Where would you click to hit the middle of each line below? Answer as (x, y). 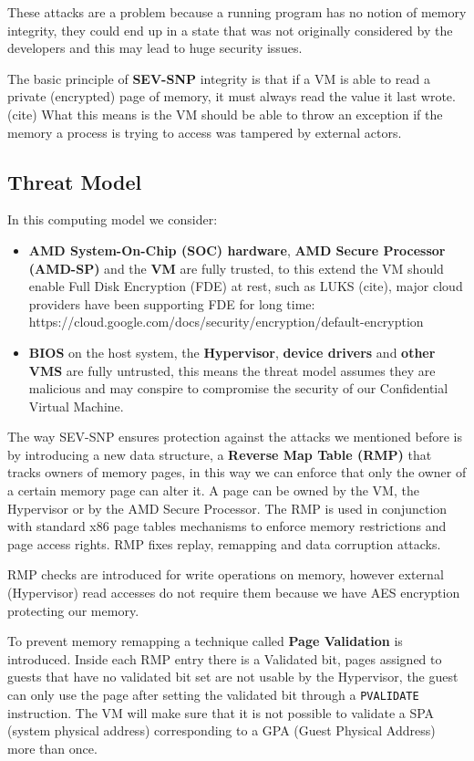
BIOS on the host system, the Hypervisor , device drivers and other (232, 352)
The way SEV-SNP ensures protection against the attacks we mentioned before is (235, 437)
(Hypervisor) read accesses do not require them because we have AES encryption (234, 593)
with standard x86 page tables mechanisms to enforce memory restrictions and (227, 526)
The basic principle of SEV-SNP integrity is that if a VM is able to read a (219, 78)
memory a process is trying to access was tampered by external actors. (205, 132)
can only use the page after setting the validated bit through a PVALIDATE (213, 695)
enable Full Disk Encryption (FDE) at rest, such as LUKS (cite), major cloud (246, 286)
